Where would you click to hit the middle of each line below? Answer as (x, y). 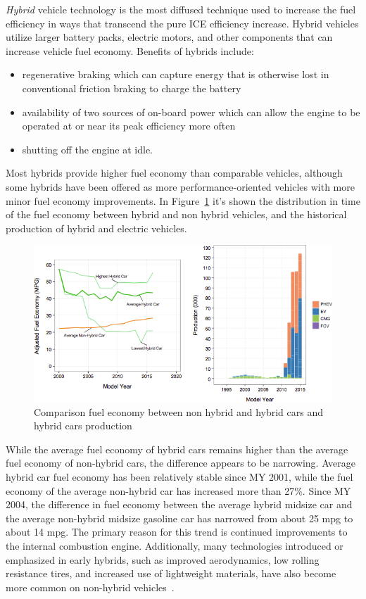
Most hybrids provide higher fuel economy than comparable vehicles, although (174, 173)
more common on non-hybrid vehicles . (90, 587)
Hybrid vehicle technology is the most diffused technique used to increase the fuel (181, 9)
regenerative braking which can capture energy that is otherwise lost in (176, 74)
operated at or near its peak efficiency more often (129, 126)
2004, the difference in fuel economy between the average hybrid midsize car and (179, 504)
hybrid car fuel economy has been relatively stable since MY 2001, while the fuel (179, 476)
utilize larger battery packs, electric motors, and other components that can (169, 37)
